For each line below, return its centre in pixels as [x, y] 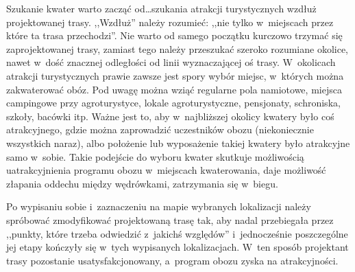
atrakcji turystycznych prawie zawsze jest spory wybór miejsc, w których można [175, 75]
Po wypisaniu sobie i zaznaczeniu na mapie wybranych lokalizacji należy [159, 206]
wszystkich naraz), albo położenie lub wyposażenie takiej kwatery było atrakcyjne [178, 143]
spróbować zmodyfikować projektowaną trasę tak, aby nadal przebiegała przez [170, 219]
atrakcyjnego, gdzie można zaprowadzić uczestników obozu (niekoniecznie [160, 129]
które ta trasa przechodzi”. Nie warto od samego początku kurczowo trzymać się [174, 35]
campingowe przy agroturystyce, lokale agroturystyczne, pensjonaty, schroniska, [173, 103]
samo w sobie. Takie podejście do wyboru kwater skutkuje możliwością [155, 156]
